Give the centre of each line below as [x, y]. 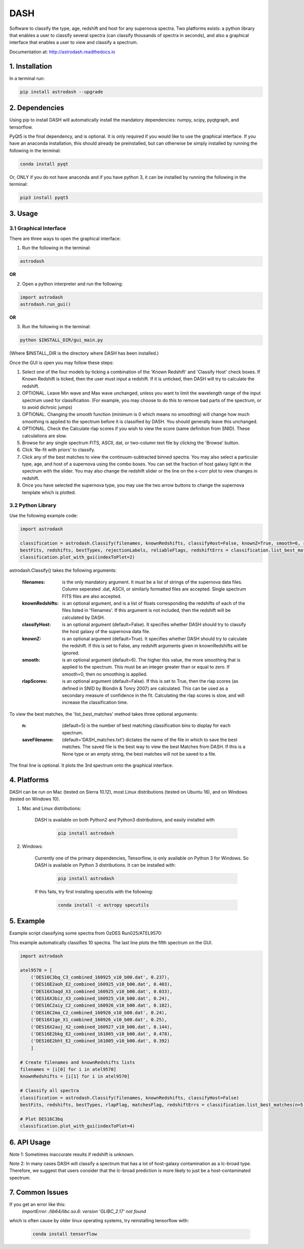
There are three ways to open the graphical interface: [65, 239]
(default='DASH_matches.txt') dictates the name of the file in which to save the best [150, 739]
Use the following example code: [44, 515]
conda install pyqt [44, 164]
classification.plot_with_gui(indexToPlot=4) [78, 1126]
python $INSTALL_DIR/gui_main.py [62, 340]
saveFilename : [38, 739]
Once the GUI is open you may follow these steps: [62, 363]
